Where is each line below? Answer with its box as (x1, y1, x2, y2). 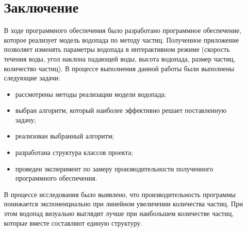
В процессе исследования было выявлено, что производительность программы (4, 189, 236, 199)
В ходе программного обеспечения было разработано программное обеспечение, (4, 25, 242, 35)
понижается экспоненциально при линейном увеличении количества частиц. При (4, 199, 243, 209)
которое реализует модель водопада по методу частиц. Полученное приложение (4, 34, 239, 45)
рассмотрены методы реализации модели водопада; (15, 89, 166, 99)
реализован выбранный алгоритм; (15, 131, 115, 141)
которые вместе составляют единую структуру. (4, 217, 143, 228)
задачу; (15, 114, 36, 124)
